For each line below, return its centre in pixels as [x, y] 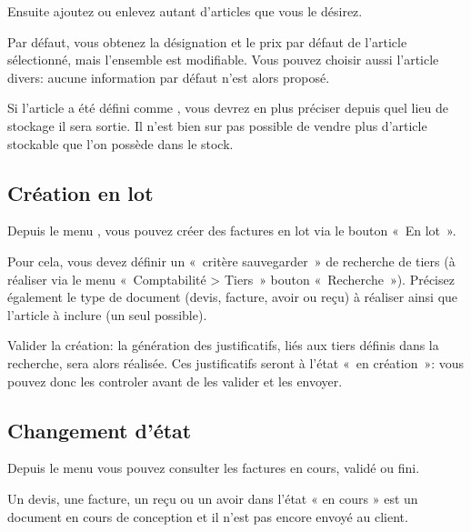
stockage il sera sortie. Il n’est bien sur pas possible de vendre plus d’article [217, 125]
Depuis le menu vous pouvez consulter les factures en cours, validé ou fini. [214, 468]
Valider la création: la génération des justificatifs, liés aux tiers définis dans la [223, 345]
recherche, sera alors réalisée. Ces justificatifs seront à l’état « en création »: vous [236, 362]
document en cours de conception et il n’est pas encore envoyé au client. [208, 516]
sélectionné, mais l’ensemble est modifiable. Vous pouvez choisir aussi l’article [223, 60]
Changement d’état [100, 430]
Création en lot [80, 192]
